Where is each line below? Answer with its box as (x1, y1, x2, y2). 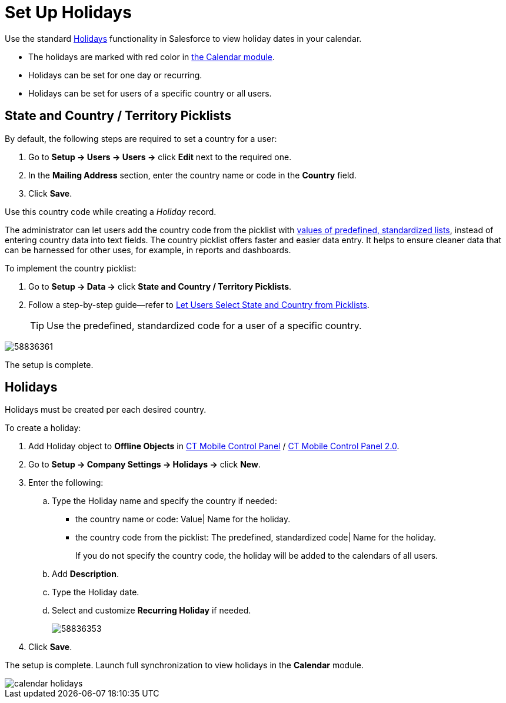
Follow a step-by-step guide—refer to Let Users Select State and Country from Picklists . (28, 299, 369, 310)
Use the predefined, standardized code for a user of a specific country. (46, 319, 362, 331)
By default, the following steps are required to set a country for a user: (5, 133, 277, 144)
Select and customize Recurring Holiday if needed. (52, 605, 251, 616)
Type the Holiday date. (52, 587, 139, 598)
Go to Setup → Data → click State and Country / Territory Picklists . (28, 281, 292, 291)
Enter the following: (28, 477, 104, 488)
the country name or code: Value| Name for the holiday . (75, 514, 291, 525)
